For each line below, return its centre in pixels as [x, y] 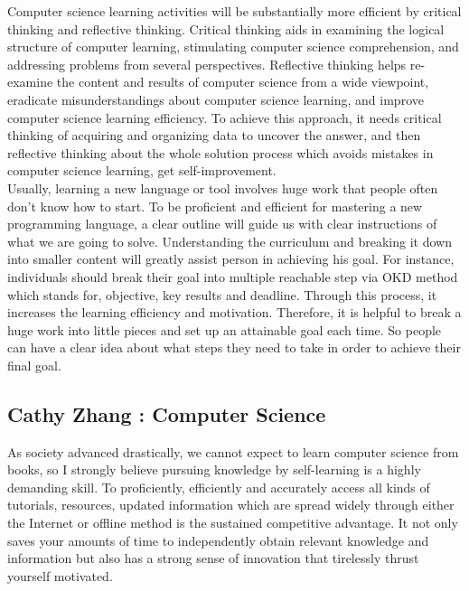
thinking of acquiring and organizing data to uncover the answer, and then [214, 135]
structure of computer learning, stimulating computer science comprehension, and [233, 47]
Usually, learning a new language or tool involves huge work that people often [223, 188]
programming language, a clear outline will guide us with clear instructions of [222, 224]
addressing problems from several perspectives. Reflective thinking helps [207, 64]
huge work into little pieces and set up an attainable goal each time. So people [225, 329]
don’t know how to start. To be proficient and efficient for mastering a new [215, 206]
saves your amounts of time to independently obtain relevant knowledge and [218, 540]
